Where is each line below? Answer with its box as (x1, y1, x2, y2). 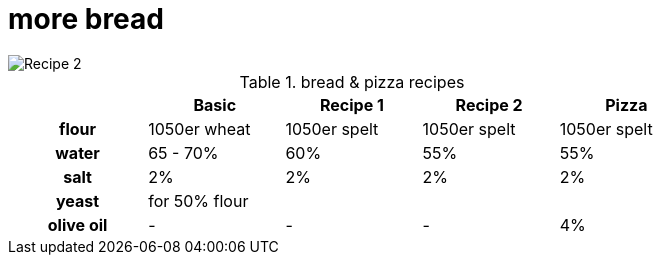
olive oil (47, 214, 108, 235)
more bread (8, 2, 164, 36)
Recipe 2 (455, 94, 523, 115)
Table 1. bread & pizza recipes (239, 71, 465, 92)
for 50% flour (148, 190, 249, 211)
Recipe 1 (320, 94, 384, 115)
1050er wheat (148, 118, 251, 139)
